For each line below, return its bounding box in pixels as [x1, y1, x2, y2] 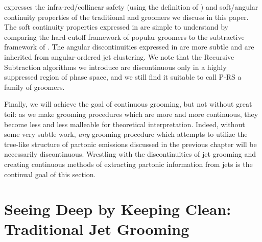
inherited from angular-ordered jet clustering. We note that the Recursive [4, 51, 234, 62]
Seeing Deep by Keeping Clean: [4, 199, 231, 220]
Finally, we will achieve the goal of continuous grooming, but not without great [4, 99, 252, 109]
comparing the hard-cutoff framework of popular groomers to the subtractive [4, 31, 245, 42]
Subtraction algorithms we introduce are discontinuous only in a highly [4, 61, 227, 72]
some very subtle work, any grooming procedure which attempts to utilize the [4, 129, 248, 139]
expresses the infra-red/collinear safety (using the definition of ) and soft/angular [4, 2, 258, 12]
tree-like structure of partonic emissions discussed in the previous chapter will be [4, 138, 257, 149]
